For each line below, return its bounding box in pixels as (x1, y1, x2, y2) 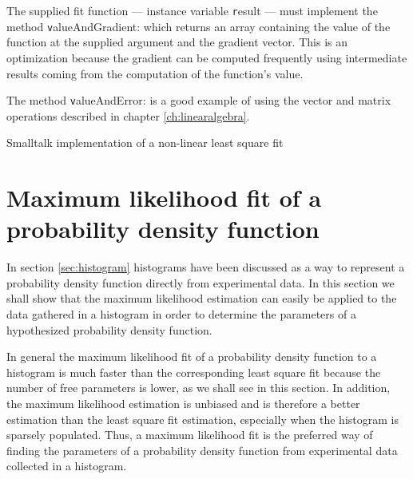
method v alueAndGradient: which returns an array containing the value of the (6, 18, 391, 34)
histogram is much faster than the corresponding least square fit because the (6, 363, 381, 380)
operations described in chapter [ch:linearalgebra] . (6, 107, 250, 124)
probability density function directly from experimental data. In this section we (6, 274, 395, 291)
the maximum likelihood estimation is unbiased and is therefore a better (6, 395, 360, 411)
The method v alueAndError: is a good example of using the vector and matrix (6, 92, 391, 109)
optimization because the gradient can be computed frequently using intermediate (6, 49, 407, 65)
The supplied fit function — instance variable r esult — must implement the (6, 2, 378, 18)
